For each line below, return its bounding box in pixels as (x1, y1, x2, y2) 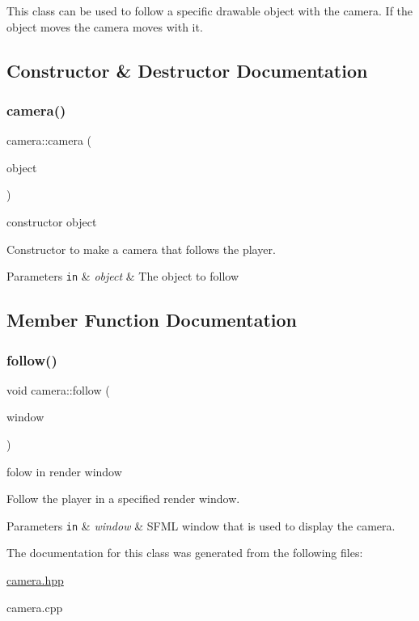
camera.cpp (6, 598, 63, 615)
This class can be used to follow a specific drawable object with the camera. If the (6, 2, 413, 19)
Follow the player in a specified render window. (6, 490, 240, 507)
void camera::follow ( (6, 381, 110, 398)
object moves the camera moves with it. (6, 18, 203, 35)
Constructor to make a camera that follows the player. (6, 240, 276, 257)
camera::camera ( (6, 132, 92, 149)
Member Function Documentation (6, 307, 298, 332)
